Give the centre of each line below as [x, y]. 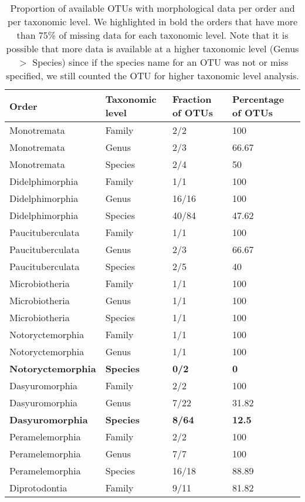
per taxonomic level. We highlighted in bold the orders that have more [152, 21]
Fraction [192, 99]
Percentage [258, 99]
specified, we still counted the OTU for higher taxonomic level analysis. [152, 75]
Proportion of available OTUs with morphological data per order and [152, 8]
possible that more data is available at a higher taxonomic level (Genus [152, 48]
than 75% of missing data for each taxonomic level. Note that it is [152, 35]
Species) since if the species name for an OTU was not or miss [160, 62]
